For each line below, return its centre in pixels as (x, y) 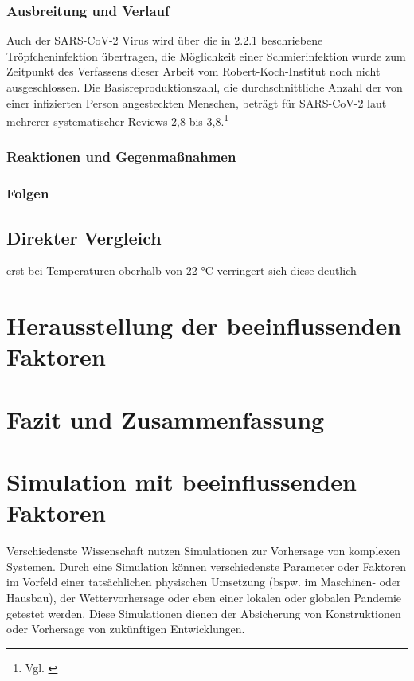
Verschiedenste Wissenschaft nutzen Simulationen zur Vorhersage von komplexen (203, 551)
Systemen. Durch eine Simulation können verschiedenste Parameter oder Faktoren (206, 566)
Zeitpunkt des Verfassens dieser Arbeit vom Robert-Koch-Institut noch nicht (193, 71)
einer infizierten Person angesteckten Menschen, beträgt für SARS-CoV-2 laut (197, 102)
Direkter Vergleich (84, 237)
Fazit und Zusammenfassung (166, 419)
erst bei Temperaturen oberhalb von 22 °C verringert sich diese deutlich (182, 270)
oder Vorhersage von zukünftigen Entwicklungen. (126, 629)
